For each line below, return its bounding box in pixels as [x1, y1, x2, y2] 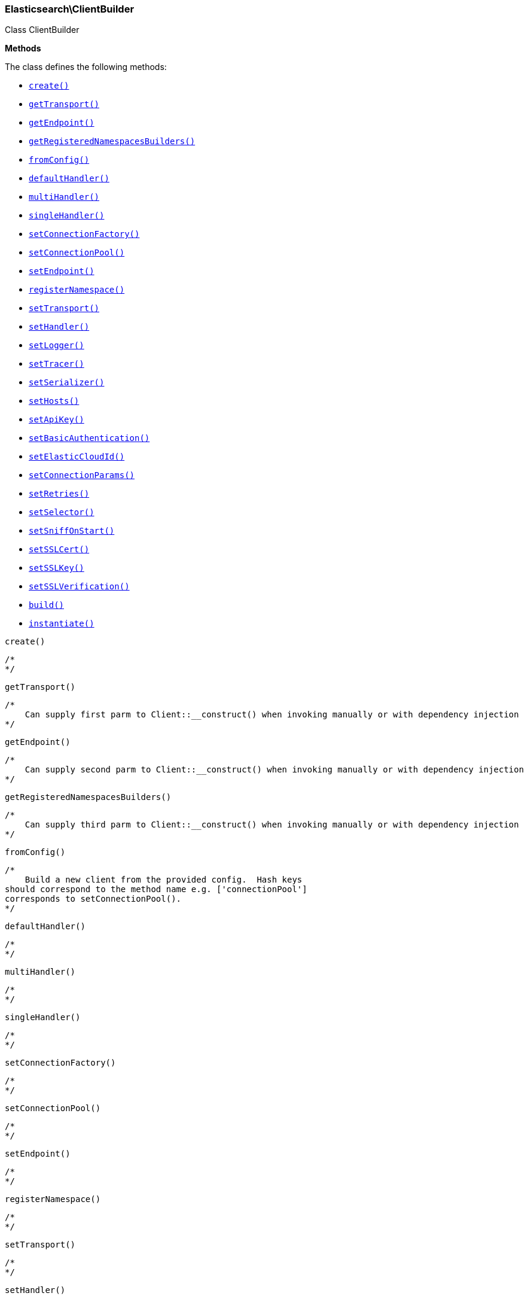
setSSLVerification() [29, 582, 130, 592]
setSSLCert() [29, 544, 90, 555]
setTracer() [29, 359, 84, 369]
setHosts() [29, 396, 80, 406]
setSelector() [29, 507, 94, 518]
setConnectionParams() [29, 470, 135, 480]
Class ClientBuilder [5, 25, 80, 35]
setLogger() [29, 340, 84, 351]
